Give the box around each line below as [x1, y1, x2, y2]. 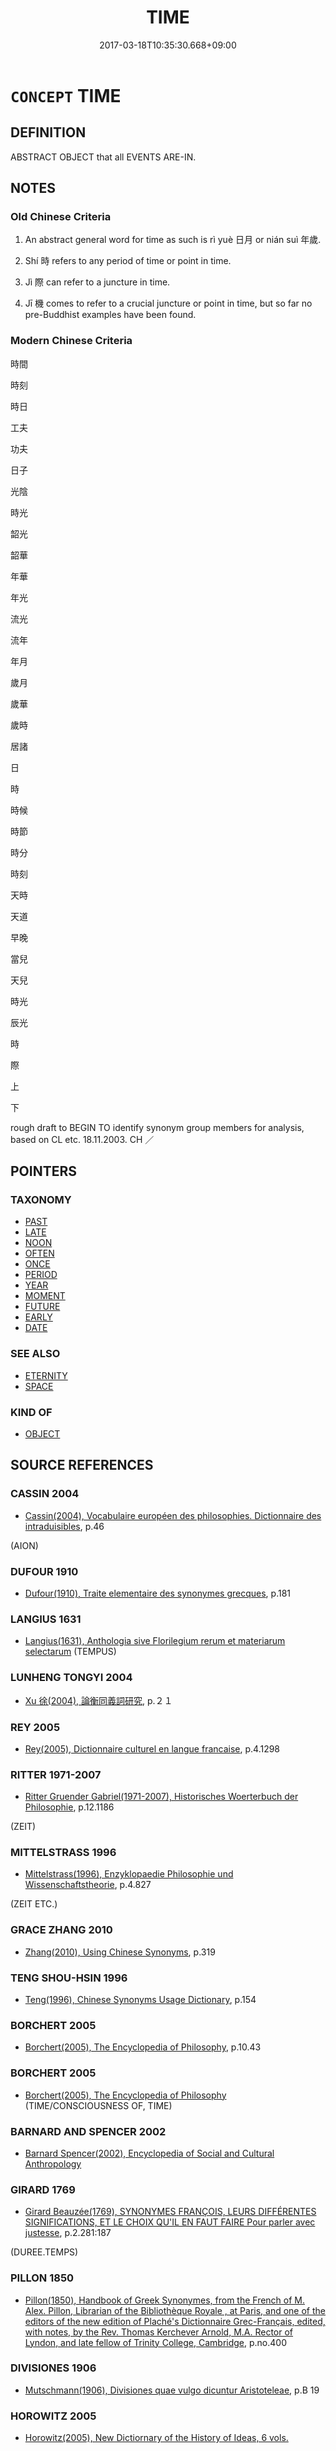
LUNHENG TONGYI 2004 [10, 1671, 133, 1685]
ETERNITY [24, 1369, 68, 1381]
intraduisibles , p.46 [24, 1520, 105, 1532]
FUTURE [24, 1301, 61, 1313]
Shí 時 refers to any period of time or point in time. [24, 255, 232, 267]
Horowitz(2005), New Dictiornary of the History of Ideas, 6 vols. [24, 2432, 289, 2444]
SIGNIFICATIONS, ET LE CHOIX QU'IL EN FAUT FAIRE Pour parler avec [24, 2216, 316, 2228]
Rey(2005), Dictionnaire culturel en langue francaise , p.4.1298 [24, 1742, 281, 1755]
